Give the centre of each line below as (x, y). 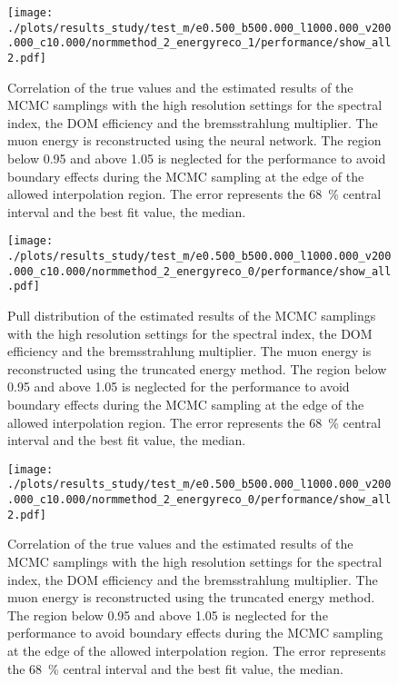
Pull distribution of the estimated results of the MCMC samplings (192, 315)
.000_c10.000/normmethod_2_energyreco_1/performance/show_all (199, 43)
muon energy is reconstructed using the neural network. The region (194, 140)
